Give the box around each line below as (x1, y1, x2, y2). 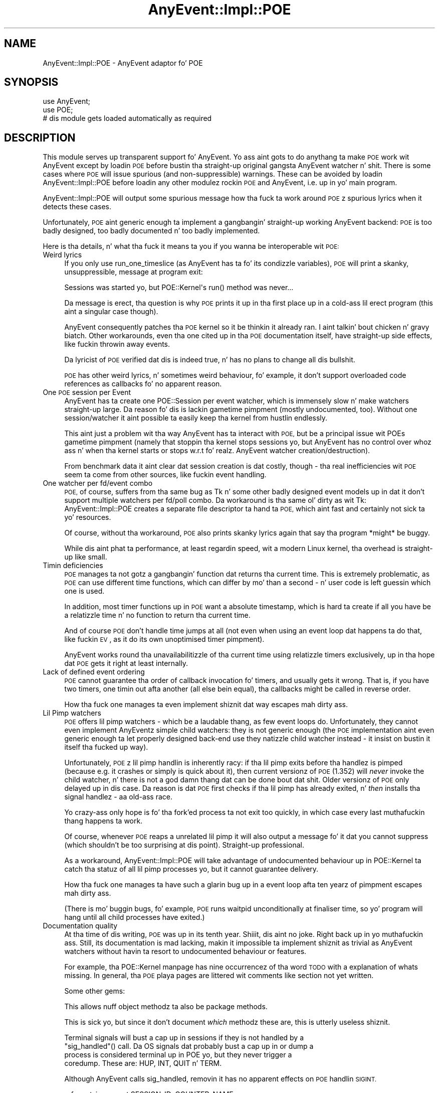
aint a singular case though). (64, 307, 158, 316)
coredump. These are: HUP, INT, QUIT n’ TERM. (64, 1059, 222, 1068)
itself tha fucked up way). (64, 743, 148, 752)
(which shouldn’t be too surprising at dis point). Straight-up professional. (64, 841, 304, 850)
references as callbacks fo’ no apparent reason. (64, 379, 222, 388)
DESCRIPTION (4, 131, 76, 144)
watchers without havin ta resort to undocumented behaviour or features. (64, 947, 307, 956)
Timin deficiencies (43, 561, 103, 570)
